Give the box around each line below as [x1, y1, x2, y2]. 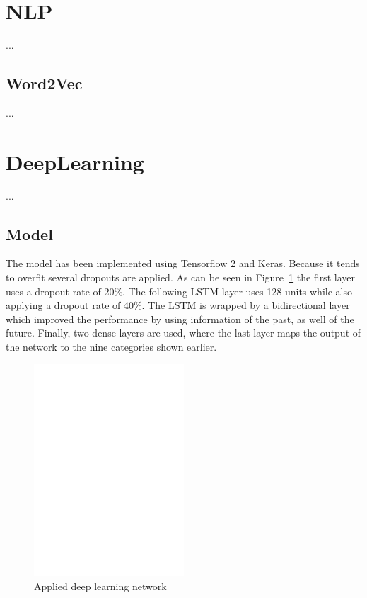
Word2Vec [6, 72, 83, 94]
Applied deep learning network [34, 578, 167, 593]
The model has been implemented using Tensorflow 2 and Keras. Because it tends [6, 256, 360, 271]
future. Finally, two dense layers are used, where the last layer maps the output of [6, 325, 361, 340]
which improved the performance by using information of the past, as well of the [6, 311, 354, 326]
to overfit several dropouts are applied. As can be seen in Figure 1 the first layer [6, 270, 355, 285]
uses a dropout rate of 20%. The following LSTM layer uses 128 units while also [6, 283, 352, 298]
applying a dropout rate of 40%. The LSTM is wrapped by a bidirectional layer [6, 298, 350, 312]
